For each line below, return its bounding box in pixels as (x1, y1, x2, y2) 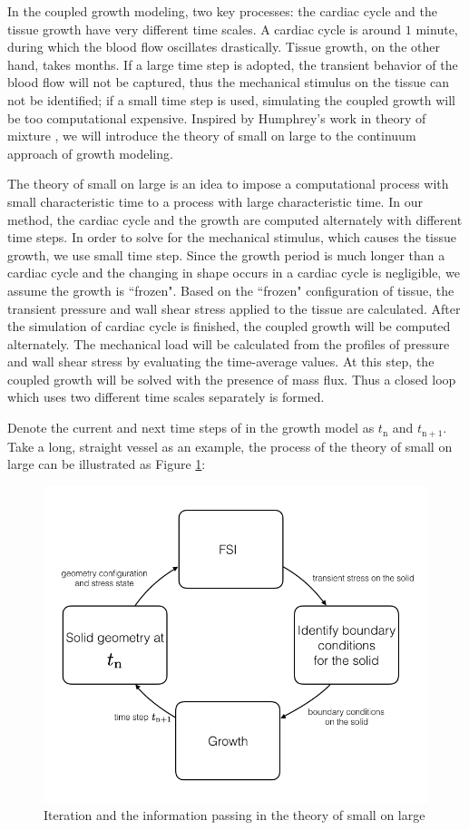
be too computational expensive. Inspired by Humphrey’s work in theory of (7, 108, 426, 127)
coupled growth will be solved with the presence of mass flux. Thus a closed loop (7, 369, 456, 388)
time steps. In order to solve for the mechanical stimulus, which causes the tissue (7, 228, 457, 247)
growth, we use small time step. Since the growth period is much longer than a (7, 245, 445, 264)
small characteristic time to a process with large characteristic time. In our (7, 191, 423, 210)
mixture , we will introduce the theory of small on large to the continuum (7, 126, 416, 145)
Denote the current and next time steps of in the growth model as (7, 418, 375, 437)
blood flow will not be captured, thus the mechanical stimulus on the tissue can (7, 73, 449, 92)
